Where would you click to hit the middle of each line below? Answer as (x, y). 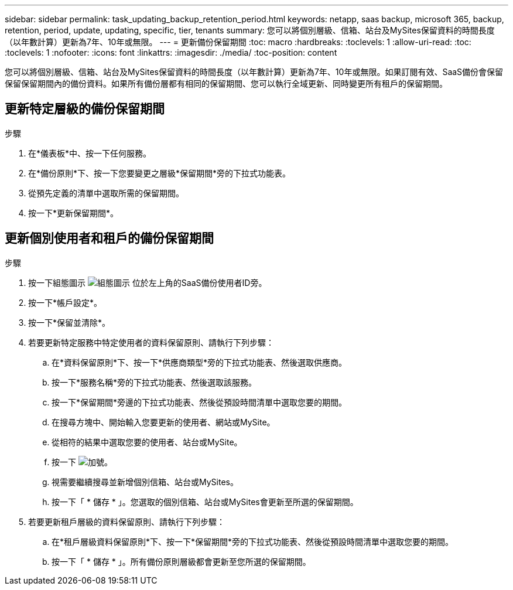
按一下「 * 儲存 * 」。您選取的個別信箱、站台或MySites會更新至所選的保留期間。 (205, 502)
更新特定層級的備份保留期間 (85, 109)
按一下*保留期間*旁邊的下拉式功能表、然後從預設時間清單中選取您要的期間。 (199, 402)
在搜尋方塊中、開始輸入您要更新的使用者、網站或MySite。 (163, 422)
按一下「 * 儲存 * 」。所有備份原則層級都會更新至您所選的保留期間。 (181, 561)
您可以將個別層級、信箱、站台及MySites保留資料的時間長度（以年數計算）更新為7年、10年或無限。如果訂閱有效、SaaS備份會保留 (254, 72)
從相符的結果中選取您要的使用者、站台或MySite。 (147, 442)
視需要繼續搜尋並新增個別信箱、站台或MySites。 (145, 482)
